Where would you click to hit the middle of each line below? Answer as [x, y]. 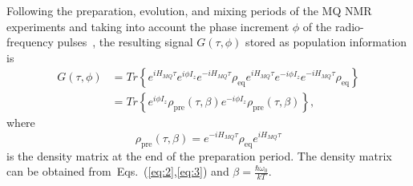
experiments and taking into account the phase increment [148, 26]
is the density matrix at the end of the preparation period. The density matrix [199, 155]
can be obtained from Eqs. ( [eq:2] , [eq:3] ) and [118, 171]
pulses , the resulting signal [125, 42]
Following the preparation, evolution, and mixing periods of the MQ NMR [189, 10]
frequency [30, 42]
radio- [349, 26]
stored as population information [326, 42]
